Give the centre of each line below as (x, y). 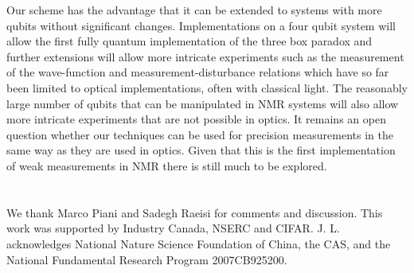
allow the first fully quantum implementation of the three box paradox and (189, 41)
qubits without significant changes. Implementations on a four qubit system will (201, 25)
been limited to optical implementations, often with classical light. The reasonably (207, 87)
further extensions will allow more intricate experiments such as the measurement (205, 56)
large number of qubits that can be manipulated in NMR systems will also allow (203, 103)
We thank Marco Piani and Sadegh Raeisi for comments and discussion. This (195, 212)
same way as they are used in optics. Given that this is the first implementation (201, 150)
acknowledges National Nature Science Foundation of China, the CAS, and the (199, 243)
